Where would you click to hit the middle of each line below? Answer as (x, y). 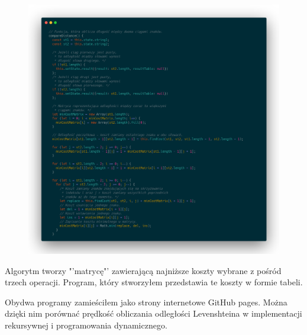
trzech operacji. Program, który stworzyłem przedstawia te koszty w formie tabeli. (154, 282)
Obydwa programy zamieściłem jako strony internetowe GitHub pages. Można (146, 302)
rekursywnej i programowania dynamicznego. (86, 325)
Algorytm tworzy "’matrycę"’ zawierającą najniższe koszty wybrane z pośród (143, 270)
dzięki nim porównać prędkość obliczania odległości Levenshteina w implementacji (153, 313)
